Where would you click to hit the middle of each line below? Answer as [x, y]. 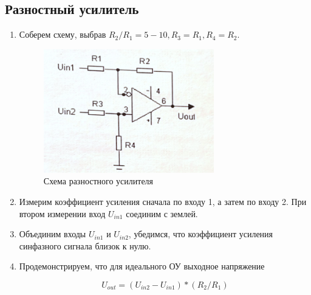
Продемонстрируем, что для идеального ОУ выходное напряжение [142, 266]
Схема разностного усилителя [98, 181]
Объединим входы [53, 234]
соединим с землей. [162, 213]
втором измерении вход [62, 213]
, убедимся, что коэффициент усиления [201, 234]
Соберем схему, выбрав [63, 34]
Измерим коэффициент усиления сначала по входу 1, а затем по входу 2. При [163, 202]
